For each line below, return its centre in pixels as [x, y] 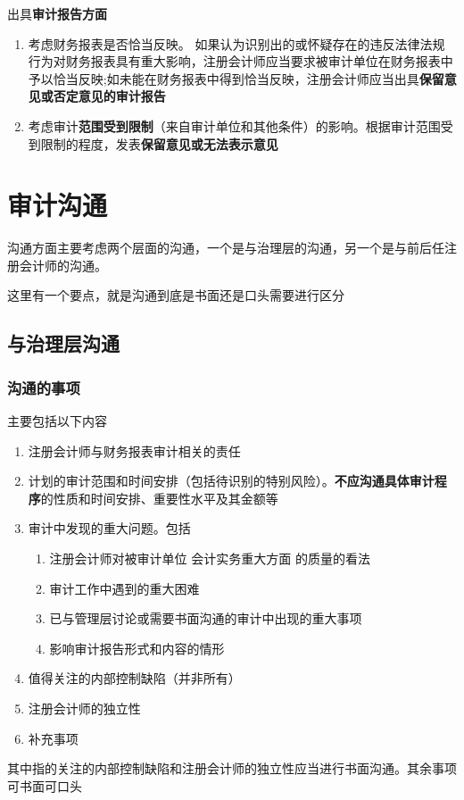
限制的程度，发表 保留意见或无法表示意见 [159, 143]
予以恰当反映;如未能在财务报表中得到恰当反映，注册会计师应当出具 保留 [236, 78]
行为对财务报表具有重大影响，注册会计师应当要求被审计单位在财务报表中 [240, 61]
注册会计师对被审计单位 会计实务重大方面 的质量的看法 [210, 558]
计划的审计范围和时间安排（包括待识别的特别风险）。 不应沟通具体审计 [231, 481]
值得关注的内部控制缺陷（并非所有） [134, 678]
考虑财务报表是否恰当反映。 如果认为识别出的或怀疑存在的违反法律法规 [236, 43]
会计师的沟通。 [63, 265]
